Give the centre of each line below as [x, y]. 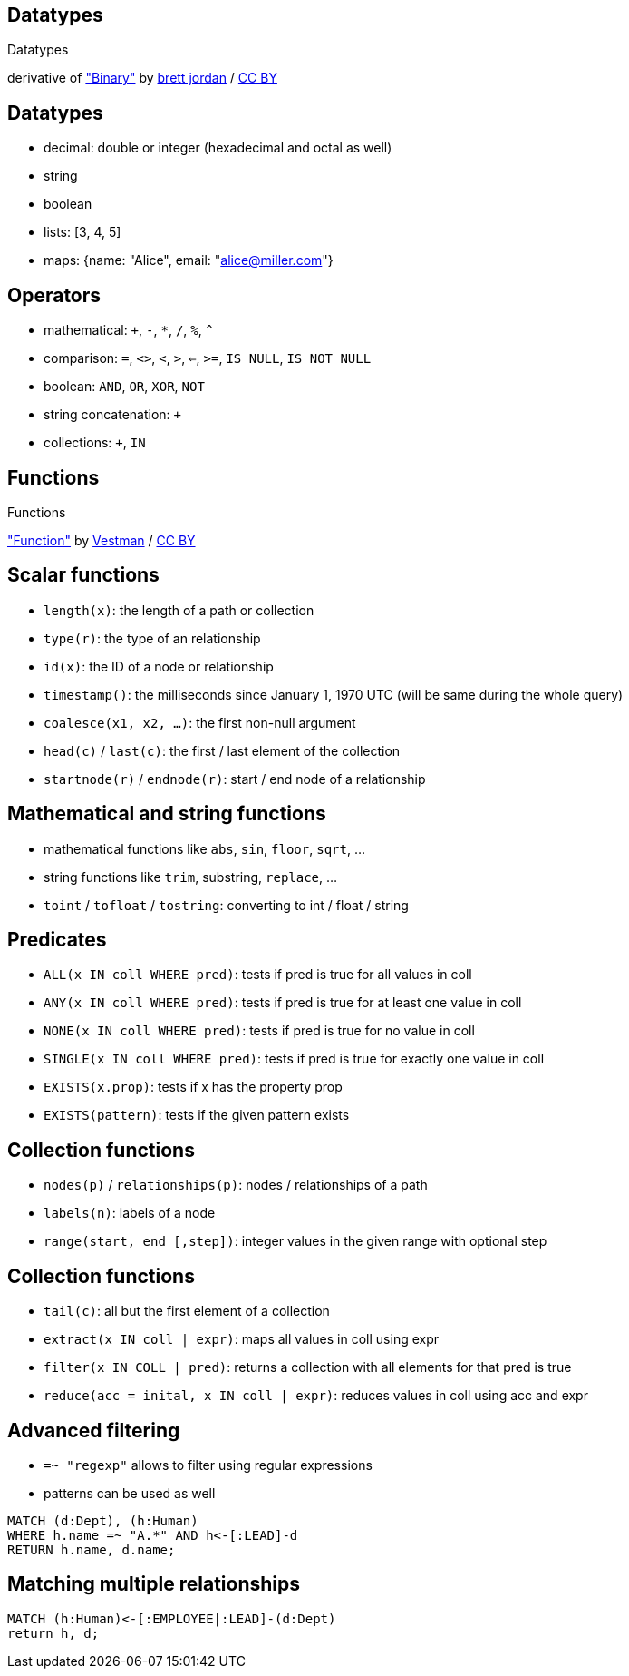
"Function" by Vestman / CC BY [102, 540]
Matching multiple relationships [154, 1584]
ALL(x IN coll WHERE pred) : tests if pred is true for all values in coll [258, 975]
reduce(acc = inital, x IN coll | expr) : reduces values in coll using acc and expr [316, 1396]
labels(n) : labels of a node [130, 1213]
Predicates [57, 940]
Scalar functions [83, 575]
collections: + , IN [95, 443]
